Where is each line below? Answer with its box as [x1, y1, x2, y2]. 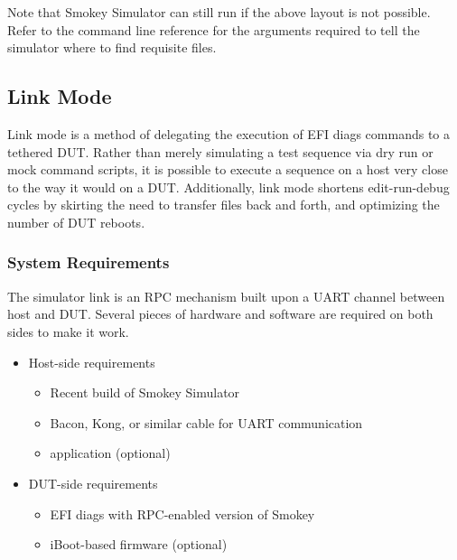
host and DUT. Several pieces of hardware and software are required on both [7, 304, 434, 323]
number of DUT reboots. [7, 212, 145, 231]
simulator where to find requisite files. [7, 38, 217, 57]
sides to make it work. [7, 322, 129, 341]
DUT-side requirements [28, 473, 158, 492]
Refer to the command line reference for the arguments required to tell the [7, 20, 420, 39]
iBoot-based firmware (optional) [50, 535, 228, 554]
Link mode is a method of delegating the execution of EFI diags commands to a [7, 124, 451, 143]
